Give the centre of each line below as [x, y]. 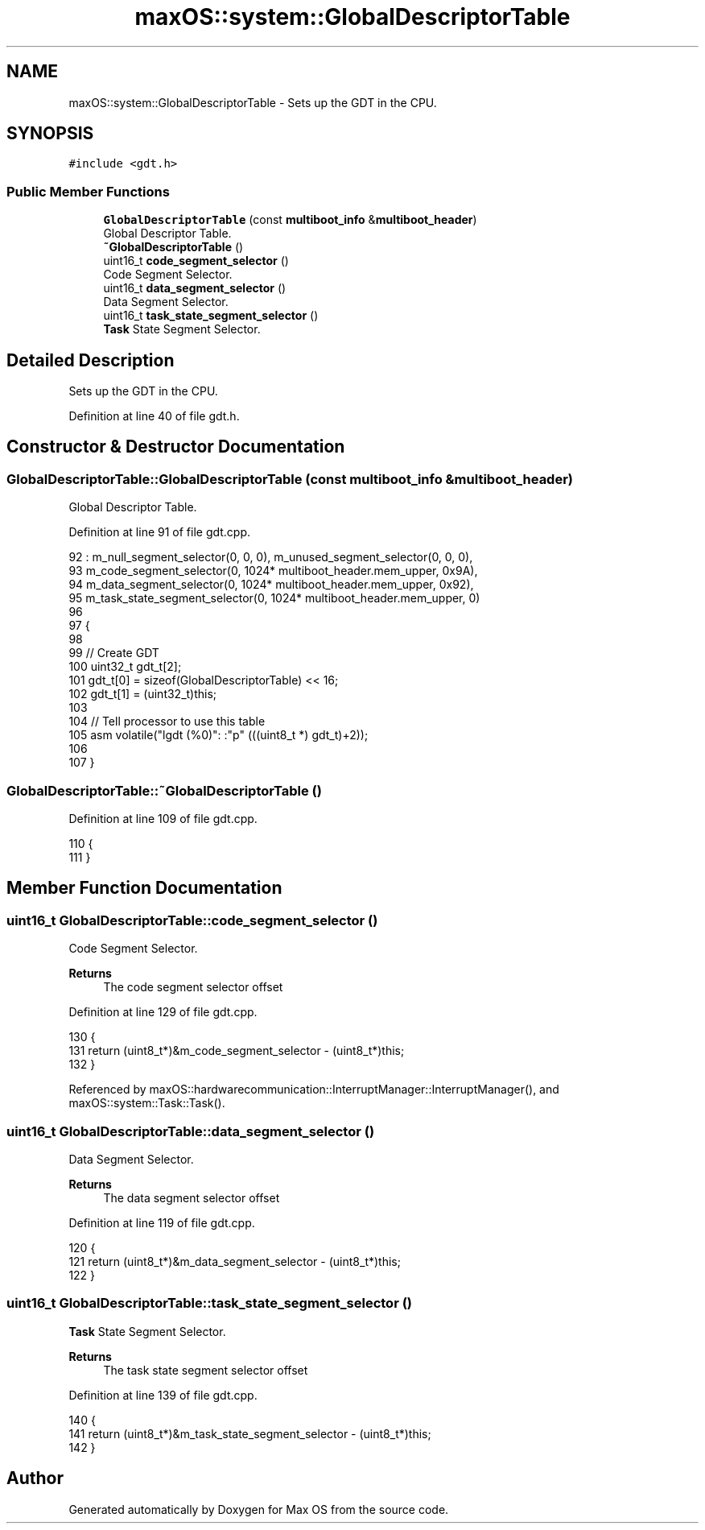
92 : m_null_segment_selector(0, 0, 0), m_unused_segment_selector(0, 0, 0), [271, 557]
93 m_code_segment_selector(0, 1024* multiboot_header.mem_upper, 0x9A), [273, 571]
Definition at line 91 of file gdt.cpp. [160, 532]
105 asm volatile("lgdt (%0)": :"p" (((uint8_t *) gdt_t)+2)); [219, 735]
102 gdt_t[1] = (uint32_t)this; [143, 694]
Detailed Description [91, 360]
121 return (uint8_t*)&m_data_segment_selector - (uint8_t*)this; [235, 1261]
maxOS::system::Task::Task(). [147, 1103]
